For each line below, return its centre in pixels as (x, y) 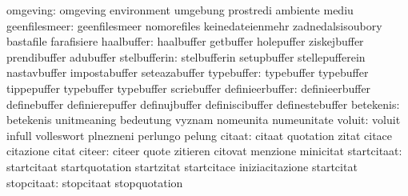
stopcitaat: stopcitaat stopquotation (95, 182)
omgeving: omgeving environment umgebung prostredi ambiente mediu (180, 10)
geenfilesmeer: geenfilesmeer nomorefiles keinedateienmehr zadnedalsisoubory (194, 25)
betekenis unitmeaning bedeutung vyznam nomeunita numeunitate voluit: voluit (204, 120)
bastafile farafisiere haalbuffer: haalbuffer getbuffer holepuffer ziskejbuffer (185, 41)
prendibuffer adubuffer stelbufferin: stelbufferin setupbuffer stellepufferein (186, 56)
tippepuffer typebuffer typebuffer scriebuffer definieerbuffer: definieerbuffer (189, 88)
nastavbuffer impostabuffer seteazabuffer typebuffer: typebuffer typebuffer (188, 72)
